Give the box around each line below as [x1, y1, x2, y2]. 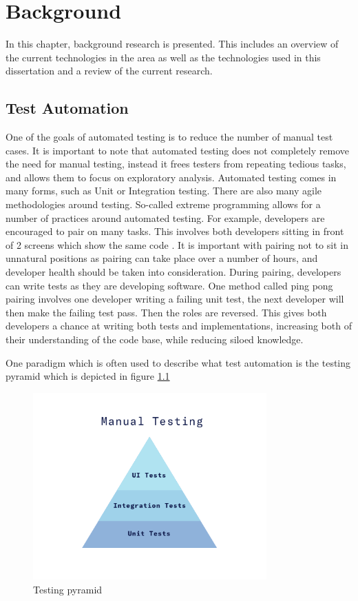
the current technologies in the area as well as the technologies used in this [6, 50, 321, 64]
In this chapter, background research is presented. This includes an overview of [6, 37, 339, 51]
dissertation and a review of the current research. [6, 63, 213, 78]
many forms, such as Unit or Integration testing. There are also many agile [6, 183, 322, 198]
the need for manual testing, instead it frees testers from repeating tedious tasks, [6, 156, 346, 171]
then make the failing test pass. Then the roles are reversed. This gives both [6, 305, 327, 319]
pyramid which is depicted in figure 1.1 [6, 369, 170, 383]
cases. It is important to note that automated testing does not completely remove [6, 143, 349, 157]
